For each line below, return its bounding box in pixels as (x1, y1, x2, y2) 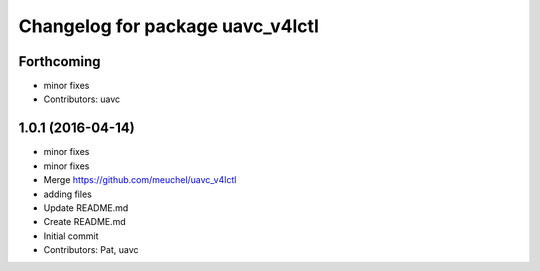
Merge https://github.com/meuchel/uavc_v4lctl (43, 174, 237, 186)
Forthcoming (18, 53, 101, 70)
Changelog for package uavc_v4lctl (18, 15, 319, 37)
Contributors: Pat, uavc (43, 244, 139, 256)
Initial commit (43, 230, 99, 242)
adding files (43, 188, 92, 200)
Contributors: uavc (43, 93, 121, 105)
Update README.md (43, 201, 129, 214)
